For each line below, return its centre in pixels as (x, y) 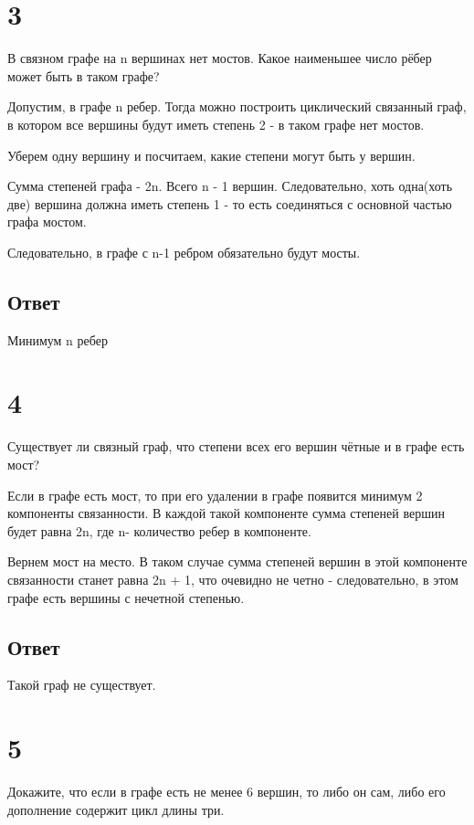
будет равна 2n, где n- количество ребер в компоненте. (159, 530)
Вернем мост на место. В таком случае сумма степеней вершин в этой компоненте (237, 561)
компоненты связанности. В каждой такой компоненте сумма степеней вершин (226, 513)
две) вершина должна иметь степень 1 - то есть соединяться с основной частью (230, 203)
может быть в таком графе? (84, 75)
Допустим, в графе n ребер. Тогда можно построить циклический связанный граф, (237, 106)
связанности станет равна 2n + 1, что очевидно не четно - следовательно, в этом (233, 579)
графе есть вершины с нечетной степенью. (126, 597)
